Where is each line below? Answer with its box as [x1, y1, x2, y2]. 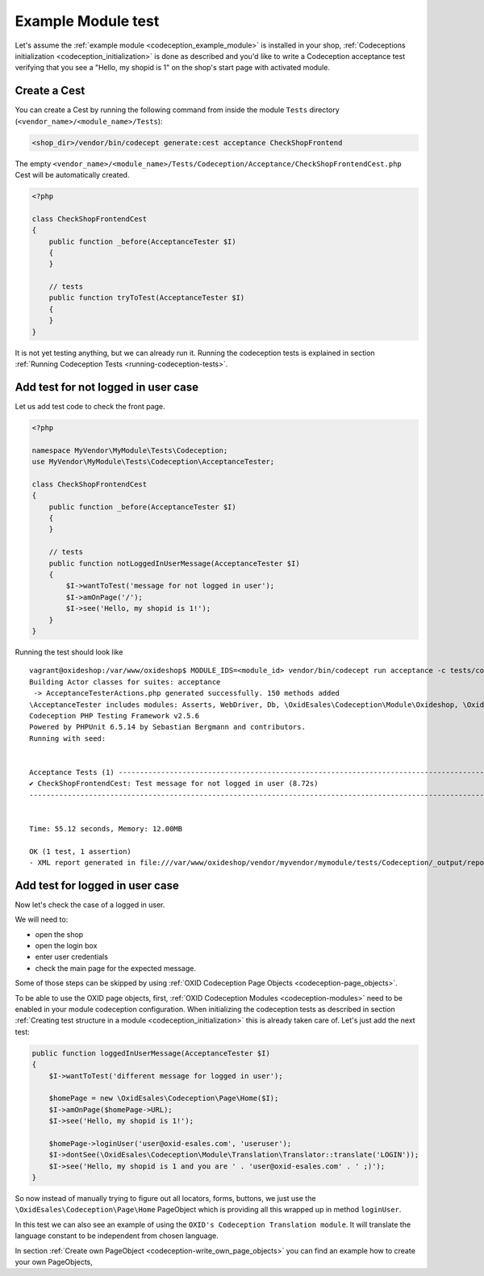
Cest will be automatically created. [15, 169, 130, 179]
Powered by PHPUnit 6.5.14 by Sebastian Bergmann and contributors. [29, 722, 306, 732]
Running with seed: [29, 734, 106, 743]
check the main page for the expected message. [35, 963, 197, 973]
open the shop [35, 929, 84, 939]
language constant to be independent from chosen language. [15, 1231, 219, 1240]
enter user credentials [35, 952, 109, 962]
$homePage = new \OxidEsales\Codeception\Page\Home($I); [48, 1094, 279, 1103]
